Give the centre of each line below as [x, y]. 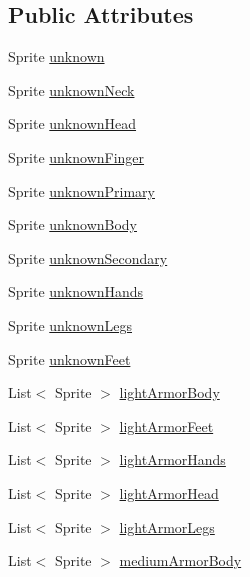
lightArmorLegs [167, 526]
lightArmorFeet [166, 425]
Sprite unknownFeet [69, 358]
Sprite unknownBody [73, 224]
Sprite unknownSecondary [88, 257]
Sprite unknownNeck [71, 89]
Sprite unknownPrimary [81, 190]
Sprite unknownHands [76, 291]
